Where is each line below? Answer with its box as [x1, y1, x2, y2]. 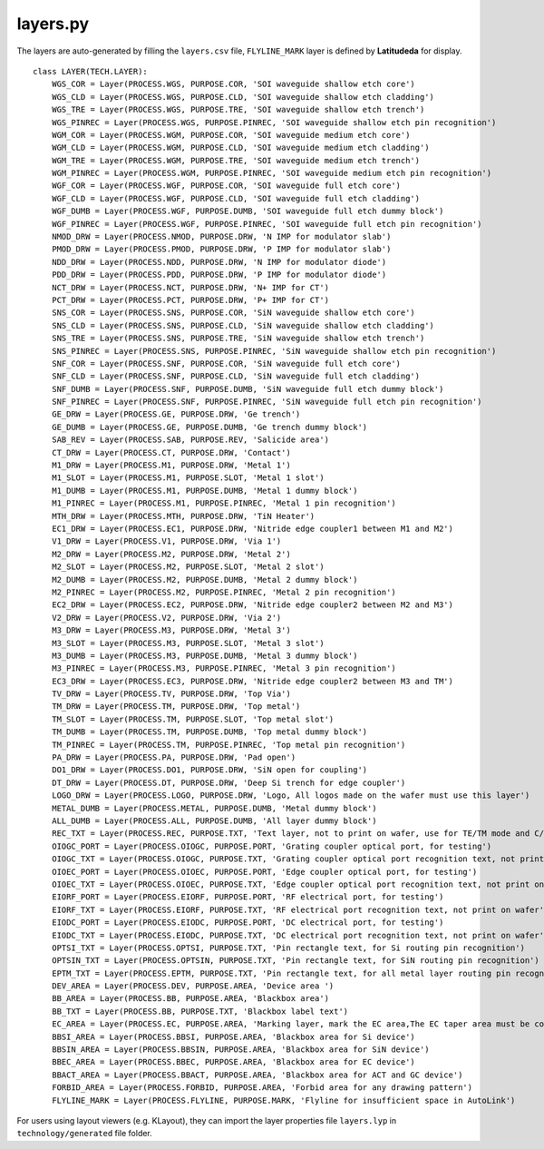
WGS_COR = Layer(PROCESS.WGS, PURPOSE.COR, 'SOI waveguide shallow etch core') [51, 79, 416, 90]
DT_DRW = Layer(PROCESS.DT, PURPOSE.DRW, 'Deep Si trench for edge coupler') [51, 777, 406, 788]
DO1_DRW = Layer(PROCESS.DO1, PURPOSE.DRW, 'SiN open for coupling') [51, 765, 368, 775]
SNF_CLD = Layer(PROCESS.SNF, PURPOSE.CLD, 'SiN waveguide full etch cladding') [51, 371, 421, 381]
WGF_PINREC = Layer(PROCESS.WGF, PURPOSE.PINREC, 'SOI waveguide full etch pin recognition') [51, 219, 482, 229]
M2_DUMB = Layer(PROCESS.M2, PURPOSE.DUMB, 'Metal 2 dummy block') [51, 574, 358, 584]
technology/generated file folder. [16, 1128, 153, 1139]
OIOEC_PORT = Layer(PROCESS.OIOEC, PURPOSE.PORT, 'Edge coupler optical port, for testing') [51, 867, 478, 877]
